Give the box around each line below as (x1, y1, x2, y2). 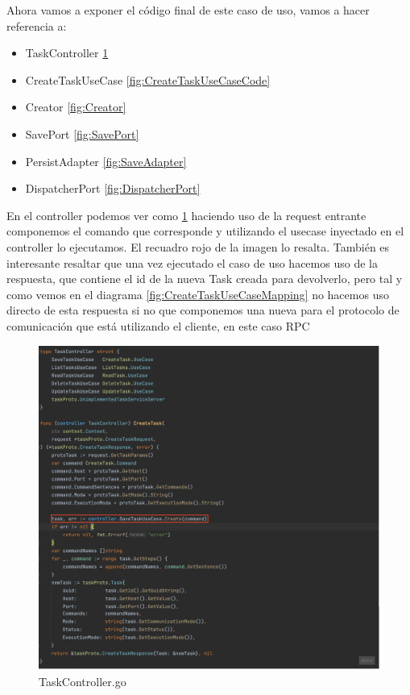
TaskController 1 (25, 44, 109, 61)
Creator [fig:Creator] (25, 98, 126, 115)
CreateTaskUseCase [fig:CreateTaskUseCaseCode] (25, 71, 271, 88)
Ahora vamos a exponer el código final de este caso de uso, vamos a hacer (6, 2, 370, 18)
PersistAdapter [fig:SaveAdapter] (25, 152, 187, 169)
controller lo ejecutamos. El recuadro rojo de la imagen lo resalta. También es (6, 238, 390, 255)
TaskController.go (39, 672, 126, 689)
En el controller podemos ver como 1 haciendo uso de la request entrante (6, 206, 367, 223)
